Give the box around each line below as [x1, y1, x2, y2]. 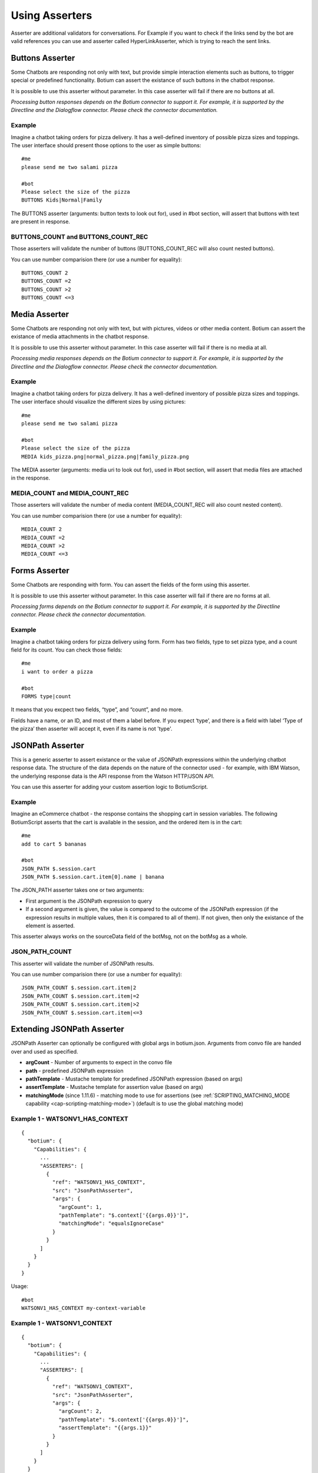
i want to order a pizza [21, 668, 93, 675]
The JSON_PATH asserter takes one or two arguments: [11, 887, 144, 894]
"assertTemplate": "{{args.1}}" [58, 1425, 153, 1431]
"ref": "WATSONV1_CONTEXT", [52, 1383, 134, 1390]
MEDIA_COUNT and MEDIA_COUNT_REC [11, 489, 129, 497]
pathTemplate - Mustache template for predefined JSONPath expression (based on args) [25, 1075, 243, 1082]
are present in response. [11, 218, 71, 225]
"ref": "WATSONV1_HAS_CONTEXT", [52, 1179, 146, 1185]
